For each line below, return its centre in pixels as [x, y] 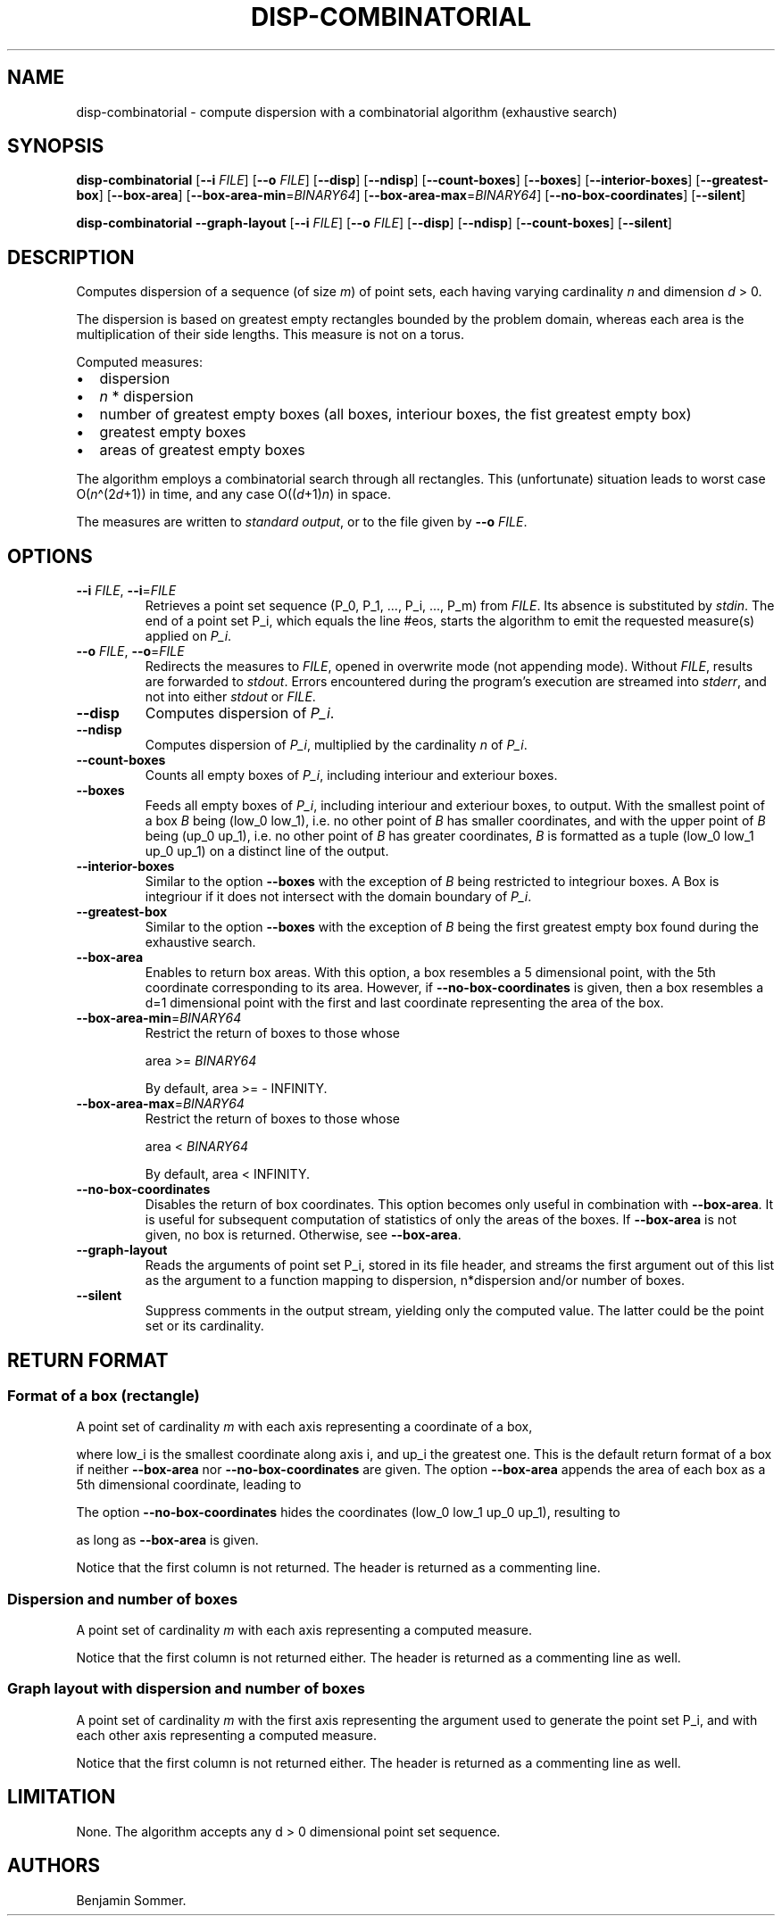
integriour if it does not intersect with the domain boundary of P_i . [338, 897]
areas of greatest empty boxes [202, 450]
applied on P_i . [188, 636]
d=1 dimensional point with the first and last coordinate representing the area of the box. [404, 1003]
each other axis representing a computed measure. [226, 1735]
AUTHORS [54, 1866]
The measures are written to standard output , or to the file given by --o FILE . [302, 522]
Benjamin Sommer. [131, 1900]
